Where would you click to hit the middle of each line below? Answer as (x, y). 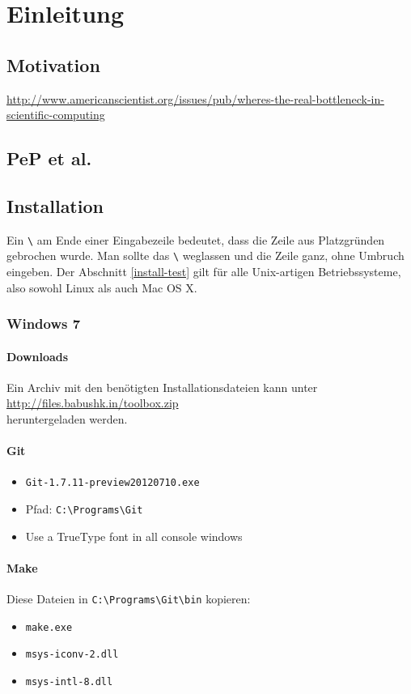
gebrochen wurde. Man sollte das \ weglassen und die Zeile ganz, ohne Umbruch (205, 255)
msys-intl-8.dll (69, 682)
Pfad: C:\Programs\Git (84, 509)
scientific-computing (56, 115)
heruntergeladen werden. (67, 419)
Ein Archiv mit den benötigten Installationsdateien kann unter (162, 387)
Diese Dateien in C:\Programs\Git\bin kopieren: (129, 599)
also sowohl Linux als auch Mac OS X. (102, 287)
